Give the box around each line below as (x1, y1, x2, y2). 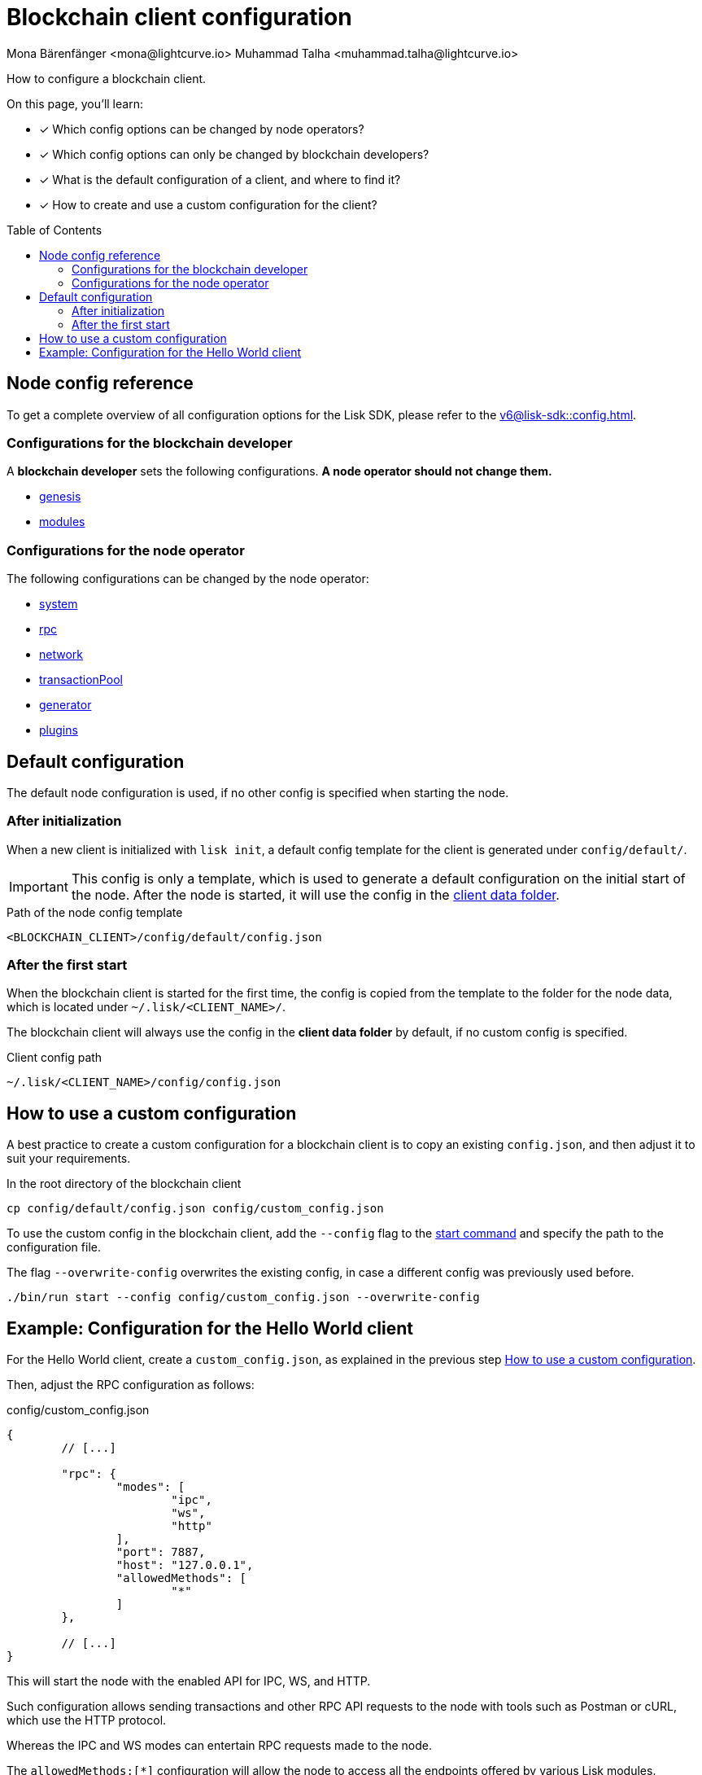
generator (39, 698, 92, 712)
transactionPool (39, 673, 123, 687)
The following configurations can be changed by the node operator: (7, 572, 369, 586)
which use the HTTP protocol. (7, 1713, 167, 1728)
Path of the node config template (7, 905, 183, 919)
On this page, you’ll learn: (7, 96, 143, 111)
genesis (39, 489, 81, 504)
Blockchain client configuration (7, 3, 352, 31)
